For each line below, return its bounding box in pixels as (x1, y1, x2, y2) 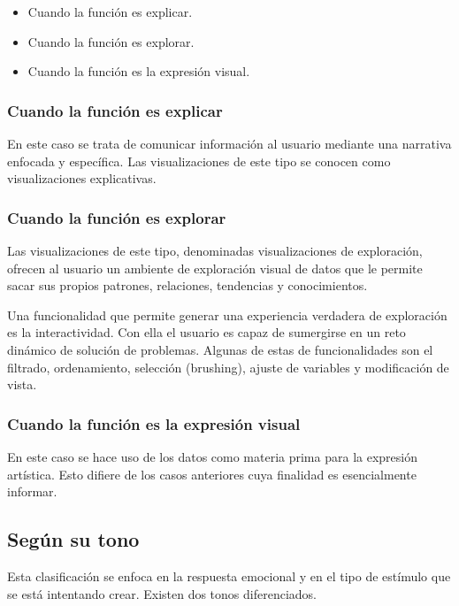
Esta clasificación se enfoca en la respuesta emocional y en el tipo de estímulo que (7, 566, 451, 585)
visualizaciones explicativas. (7, 169, 157, 188)
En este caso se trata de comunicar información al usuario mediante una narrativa (7, 134, 452, 152)
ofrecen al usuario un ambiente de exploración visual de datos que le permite (7, 258, 423, 277)
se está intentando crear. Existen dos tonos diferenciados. (7, 584, 317, 602)
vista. (7, 375, 37, 394)
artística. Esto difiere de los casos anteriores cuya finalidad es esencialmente (7, 464, 417, 483)
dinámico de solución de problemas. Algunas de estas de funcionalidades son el (7, 340, 433, 358)
